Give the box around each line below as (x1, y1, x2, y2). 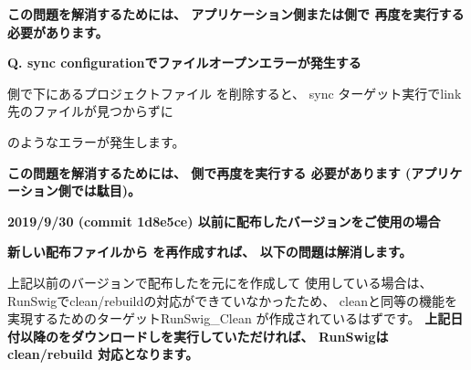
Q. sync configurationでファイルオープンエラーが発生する (7, 53, 361, 72)
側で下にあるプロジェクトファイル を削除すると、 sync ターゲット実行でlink (7, 83, 462, 102)
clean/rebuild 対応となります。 (7, 344, 199, 364)
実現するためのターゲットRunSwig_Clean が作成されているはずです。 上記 (7, 309, 451, 328)
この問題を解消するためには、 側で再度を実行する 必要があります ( (7, 163, 412, 182)
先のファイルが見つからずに (7, 101, 173, 121)
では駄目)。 (70, 181, 141, 200)
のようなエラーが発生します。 (7, 132, 185, 151)
